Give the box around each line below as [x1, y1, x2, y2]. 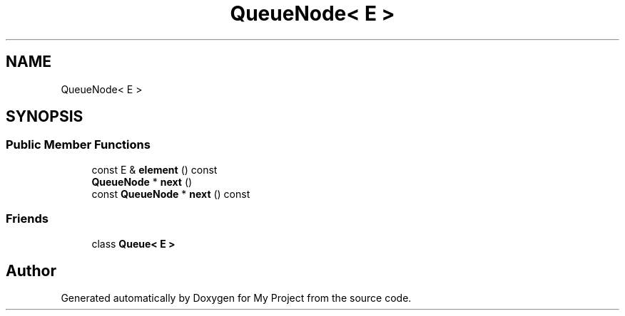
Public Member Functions [6, 137, 151, 152]
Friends [6, 211, 49, 226]
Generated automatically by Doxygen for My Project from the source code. [61, 292, 412, 305]
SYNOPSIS [6, 107, 83, 126]
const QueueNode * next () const [91, 187, 250, 200]
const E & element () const [91, 163, 218, 176]
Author [6, 261, 56, 280]
